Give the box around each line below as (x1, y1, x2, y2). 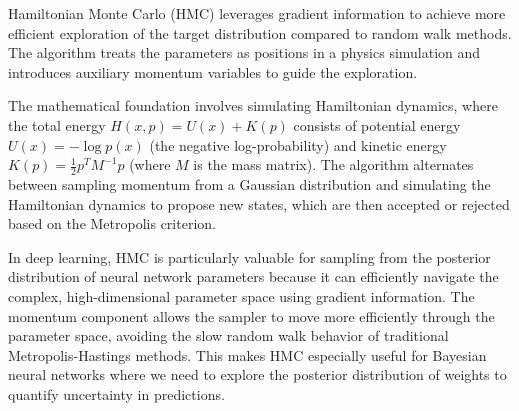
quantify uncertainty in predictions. (8, 383, 225, 404)
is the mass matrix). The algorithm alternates (193, 154, 474, 175)
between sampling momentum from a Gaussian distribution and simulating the (8, 173, 491, 194)
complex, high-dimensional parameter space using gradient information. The (8, 285, 475, 306)
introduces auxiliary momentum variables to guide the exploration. (8, 61, 418, 82)
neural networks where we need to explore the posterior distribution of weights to (8, 364, 507, 385)
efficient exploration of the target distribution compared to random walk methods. (8, 22, 512, 43)
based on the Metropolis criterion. (8, 213, 216, 234)
